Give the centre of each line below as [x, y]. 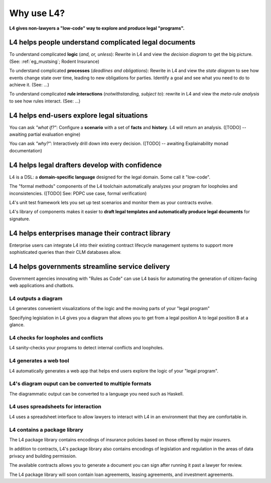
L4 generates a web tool [39, 361]
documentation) [26, 150]
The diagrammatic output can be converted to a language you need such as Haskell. [97, 394]
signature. [20, 219]
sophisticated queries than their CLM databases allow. [65, 252]
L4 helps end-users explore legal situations [79, 115]
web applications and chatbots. [42, 285]
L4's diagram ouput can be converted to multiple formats [80, 383]
